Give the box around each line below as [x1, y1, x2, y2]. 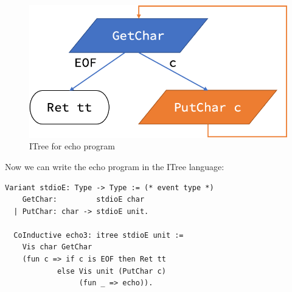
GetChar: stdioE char [22, 195, 145, 204]
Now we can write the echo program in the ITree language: [5, 160, 224, 173]
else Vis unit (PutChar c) [57, 266, 166, 276]
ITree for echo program [29, 140, 115, 152]
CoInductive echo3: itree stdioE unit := [13, 230, 184, 240]
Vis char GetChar [22, 243, 92, 252]
